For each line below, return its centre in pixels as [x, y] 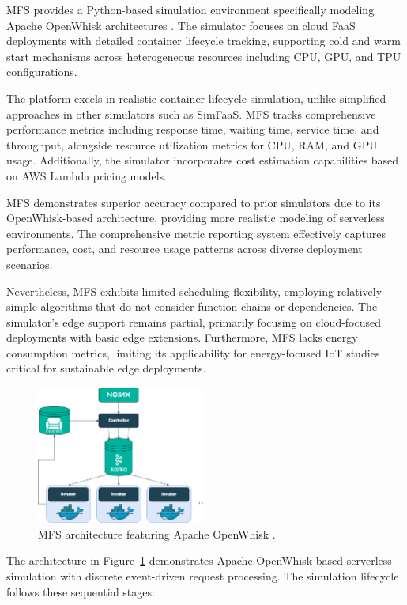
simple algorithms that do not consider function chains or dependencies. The [192, 306]
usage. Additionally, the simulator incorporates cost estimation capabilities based [203, 160]
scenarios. [30, 264]
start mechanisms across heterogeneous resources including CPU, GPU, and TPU [204, 56]
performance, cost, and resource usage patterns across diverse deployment [185, 249]
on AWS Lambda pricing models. [87, 175]
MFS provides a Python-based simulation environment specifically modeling [190, 9]
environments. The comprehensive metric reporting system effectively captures [196, 233]
